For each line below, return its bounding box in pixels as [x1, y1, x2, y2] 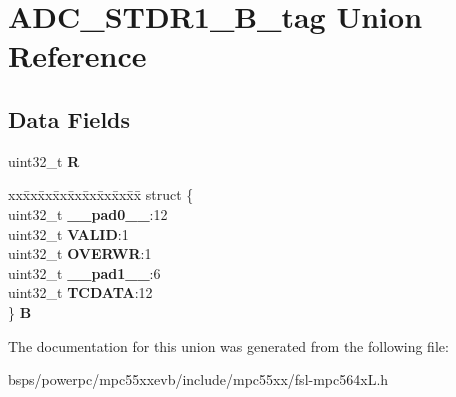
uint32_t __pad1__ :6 [8, 262, 161, 283]
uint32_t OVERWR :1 [8, 243, 152, 264]
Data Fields [8, 103, 131, 134]
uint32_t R [8, 150, 80, 171]
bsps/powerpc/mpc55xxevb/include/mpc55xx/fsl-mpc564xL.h [8, 369, 389, 390]
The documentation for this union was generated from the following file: [8, 335, 449, 356]
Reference [8, 35, 147, 76]
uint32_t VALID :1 [8, 223, 129, 244]
